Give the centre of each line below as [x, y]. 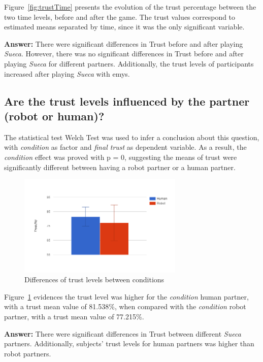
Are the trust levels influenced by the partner [127, 101]
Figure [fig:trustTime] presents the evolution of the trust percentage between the [130, 7]
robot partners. [28, 353]
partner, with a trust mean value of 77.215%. [74, 317]
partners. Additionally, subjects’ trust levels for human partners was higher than [129, 343]
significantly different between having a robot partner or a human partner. [120, 167]
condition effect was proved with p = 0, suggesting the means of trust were [121, 157]
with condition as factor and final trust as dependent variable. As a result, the [125, 147]
